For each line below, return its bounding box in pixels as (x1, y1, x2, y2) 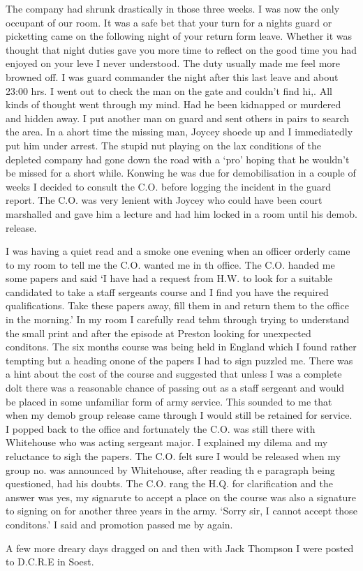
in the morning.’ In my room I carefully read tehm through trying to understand (6, 312, 350, 327)
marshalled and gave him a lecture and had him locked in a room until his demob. (6, 206, 357, 221)
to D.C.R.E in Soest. (6, 554, 94, 569)
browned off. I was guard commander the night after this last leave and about (6, 69, 339, 84)
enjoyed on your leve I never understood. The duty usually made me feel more (6, 56, 341, 71)
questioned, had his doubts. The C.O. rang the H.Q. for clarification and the (6, 476, 334, 491)
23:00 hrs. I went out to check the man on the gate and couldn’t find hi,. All (6, 83, 332, 98)
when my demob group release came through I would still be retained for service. (6, 408, 353, 422)
